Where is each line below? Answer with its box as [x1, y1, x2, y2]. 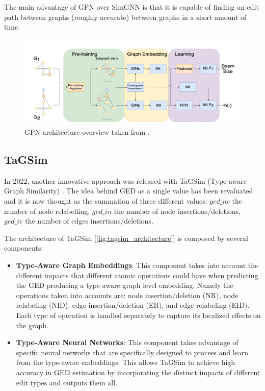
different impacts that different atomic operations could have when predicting [16, 270, 258, 280]
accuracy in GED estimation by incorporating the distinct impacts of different [16, 366, 260, 377]
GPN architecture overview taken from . [24, 127, 150, 137]
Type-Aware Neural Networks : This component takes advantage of [16, 337, 238, 348]
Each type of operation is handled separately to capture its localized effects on [16, 309, 261, 320]
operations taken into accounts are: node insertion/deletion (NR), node [16, 289, 238, 300]
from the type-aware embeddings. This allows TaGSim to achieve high [16, 357, 235, 368]
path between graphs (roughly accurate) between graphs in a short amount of [4, 11, 247, 22]
